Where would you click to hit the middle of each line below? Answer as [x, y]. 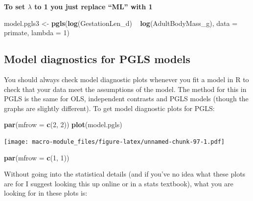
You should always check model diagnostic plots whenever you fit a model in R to [126, 79]
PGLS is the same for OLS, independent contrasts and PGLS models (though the [126, 99]
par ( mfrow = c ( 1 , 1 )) [37, 157]
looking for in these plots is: [46, 193]
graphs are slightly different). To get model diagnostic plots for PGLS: [109, 108]
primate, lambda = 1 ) [37, 33]
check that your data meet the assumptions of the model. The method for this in [125, 89]
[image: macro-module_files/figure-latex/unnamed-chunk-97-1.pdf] [115, 142]
